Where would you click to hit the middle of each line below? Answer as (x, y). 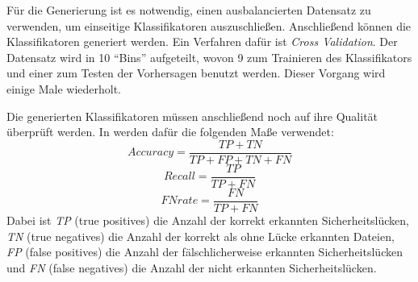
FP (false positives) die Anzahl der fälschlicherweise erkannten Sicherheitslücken (205, 252)
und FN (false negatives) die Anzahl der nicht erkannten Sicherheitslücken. (192, 267)
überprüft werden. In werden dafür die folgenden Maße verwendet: (170, 132)
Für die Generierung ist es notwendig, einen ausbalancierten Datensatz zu (189, 10)
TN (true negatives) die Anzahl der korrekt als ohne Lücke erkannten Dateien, (201, 236)
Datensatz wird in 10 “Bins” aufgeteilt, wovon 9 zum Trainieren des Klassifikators (209, 57)
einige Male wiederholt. (64, 88)
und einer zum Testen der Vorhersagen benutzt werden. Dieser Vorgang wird (196, 73)
